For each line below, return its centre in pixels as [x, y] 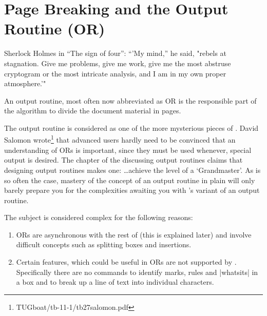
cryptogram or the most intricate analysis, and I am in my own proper [115, 73]
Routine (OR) [55, 28]
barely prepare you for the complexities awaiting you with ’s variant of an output [132, 190]
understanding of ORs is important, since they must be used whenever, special [128, 150]
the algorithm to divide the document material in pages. [93, 111]
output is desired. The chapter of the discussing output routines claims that [123, 160]
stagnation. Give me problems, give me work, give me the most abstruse [118, 63]
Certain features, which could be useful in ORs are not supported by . [126, 262]
